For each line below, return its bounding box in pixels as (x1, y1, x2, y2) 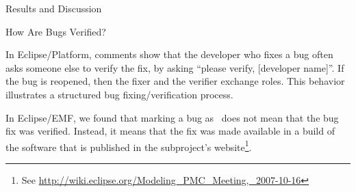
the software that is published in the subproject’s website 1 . (5, 137, 252, 154)
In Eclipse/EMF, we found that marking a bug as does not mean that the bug (5, 110, 339, 124)
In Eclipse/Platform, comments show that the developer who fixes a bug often (5, 47, 333, 61)
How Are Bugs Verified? (5, 24, 106, 38)
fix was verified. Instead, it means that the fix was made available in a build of (5, 124, 335, 138)
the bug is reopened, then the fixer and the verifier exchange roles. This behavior (5, 74, 345, 88)
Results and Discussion (5, 1, 102, 15)
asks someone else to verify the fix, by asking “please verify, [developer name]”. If (5, 60, 344, 74)
